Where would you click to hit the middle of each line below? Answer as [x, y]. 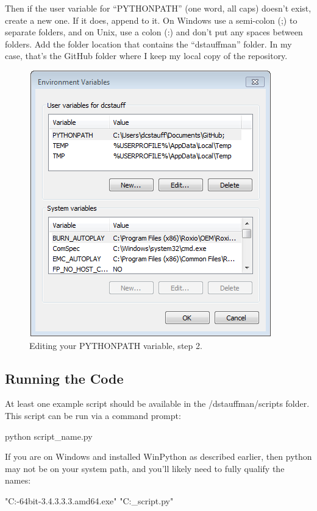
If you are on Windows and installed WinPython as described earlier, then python [158, 456]
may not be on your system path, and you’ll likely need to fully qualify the [145, 468]
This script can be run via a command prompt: [93, 415]
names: [18, 480]
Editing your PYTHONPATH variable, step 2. [116, 345]
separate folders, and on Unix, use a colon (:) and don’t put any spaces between [154, 32]
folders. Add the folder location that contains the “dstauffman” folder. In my [148, 44]
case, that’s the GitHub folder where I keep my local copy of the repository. [146, 56]
